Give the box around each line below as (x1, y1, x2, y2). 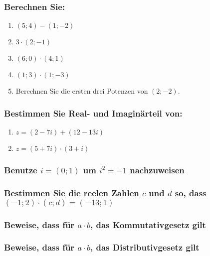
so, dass (175, 186, 207, 199)
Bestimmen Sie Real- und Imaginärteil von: (4, 107, 183, 119)
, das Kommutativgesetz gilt (90, 218, 206, 231)
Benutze (4, 163, 37, 176)
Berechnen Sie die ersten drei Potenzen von (15, 86, 148, 96)
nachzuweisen (130, 163, 185, 176)
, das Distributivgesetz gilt (90, 241, 200, 254)
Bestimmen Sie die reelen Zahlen (4, 186, 139, 199)
